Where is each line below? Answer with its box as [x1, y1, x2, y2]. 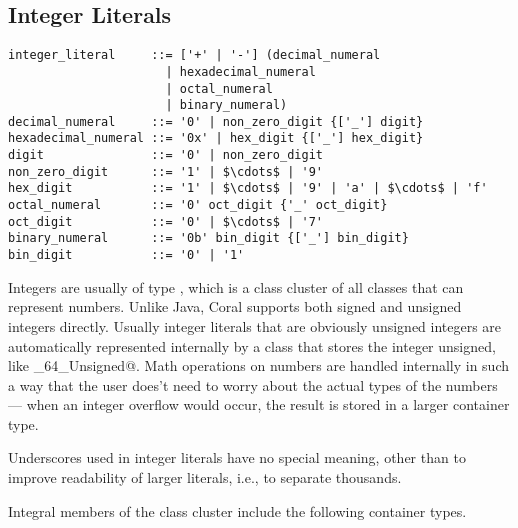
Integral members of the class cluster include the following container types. [8, 500, 467, 521]
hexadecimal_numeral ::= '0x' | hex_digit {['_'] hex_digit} [8, 131, 424, 146]
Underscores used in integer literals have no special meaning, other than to [8, 447, 466, 468]
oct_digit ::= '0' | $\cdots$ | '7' [8, 214, 323, 229]
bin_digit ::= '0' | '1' [8, 248, 245, 263]
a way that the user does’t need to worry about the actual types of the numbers [8, 374, 498, 395]
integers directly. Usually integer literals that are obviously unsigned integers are [8, 315, 502, 336]
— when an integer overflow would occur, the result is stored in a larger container [8, 394, 510, 415]
